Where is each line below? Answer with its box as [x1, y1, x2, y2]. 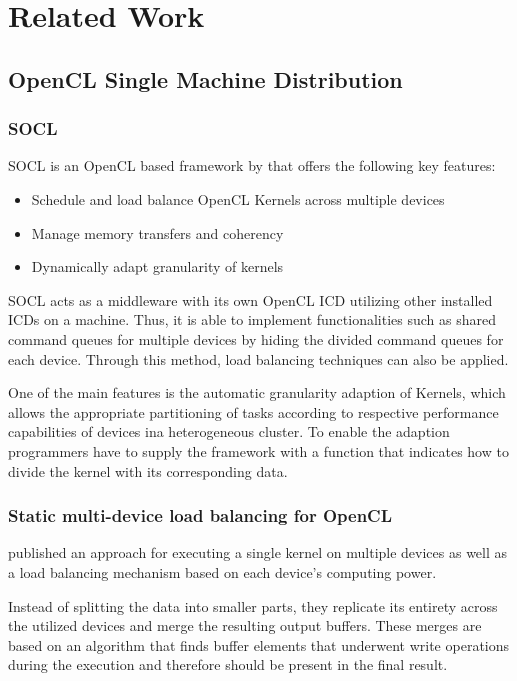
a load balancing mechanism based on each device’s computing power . [8, 561, 437, 582]
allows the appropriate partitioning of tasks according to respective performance [8, 401, 499, 422]
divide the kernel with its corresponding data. [8, 460, 288, 481]
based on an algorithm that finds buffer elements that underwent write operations [8, 634, 510, 655]
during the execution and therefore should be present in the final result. [8, 654, 448, 675]
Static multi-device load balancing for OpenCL [8, 503, 393, 528]
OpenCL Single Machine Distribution [8, 63, 403, 94]
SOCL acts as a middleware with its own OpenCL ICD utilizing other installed [8, 289, 493, 310]
